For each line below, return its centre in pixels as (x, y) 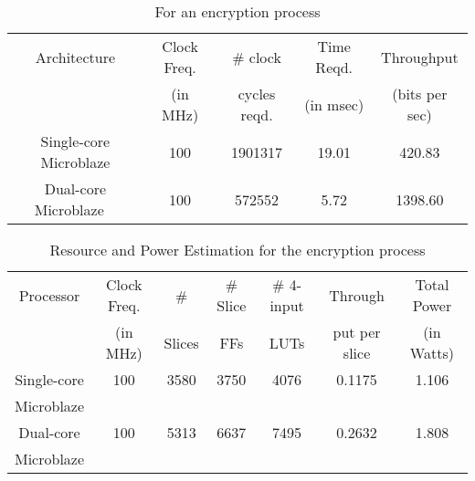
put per (357, 332)
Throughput (420, 57)
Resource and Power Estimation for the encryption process (237, 250)
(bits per (420, 94)
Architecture (75, 57)
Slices (181, 342)
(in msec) (334, 104)
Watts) (432, 353)
